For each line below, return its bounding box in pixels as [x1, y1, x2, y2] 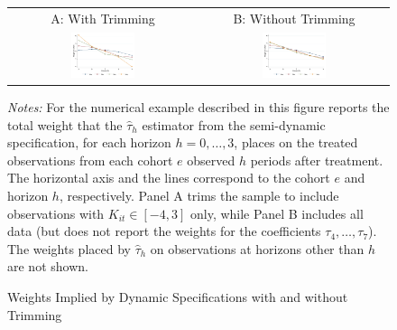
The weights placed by [7, 239, 131, 258]
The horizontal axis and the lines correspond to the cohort [7, 168, 330, 187]
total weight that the [7, 115, 123, 134]
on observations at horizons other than [150, 239, 365, 258]
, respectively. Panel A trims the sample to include [59, 186, 339, 204]
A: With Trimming [51, 8, 155, 27]
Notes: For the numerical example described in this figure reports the [7, 98, 390, 117]
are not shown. [7, 257, 88, 276]
